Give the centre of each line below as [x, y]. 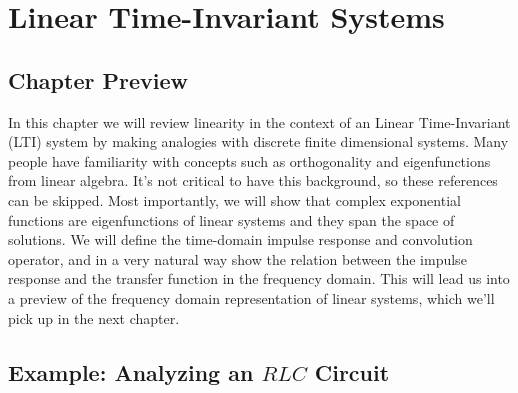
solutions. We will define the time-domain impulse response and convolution [240, 239]
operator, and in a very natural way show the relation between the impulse [237, 258]
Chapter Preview [98, 79]
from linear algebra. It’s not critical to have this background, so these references [253, 180]
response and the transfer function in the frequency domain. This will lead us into [259, 278]
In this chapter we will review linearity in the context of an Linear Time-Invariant [259, 121]
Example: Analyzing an [131, 371]
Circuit [352, 371]
